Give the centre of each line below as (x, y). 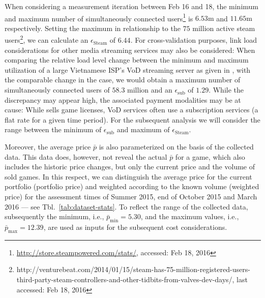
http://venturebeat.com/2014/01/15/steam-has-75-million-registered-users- (133, 269)
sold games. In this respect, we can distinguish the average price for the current (128, 176)
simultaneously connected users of (57, 90)
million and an (150, 90)
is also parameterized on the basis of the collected (176, 147)
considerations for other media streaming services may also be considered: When (130, 50)
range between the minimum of (53, 129)
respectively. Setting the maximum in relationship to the (93, 28)
